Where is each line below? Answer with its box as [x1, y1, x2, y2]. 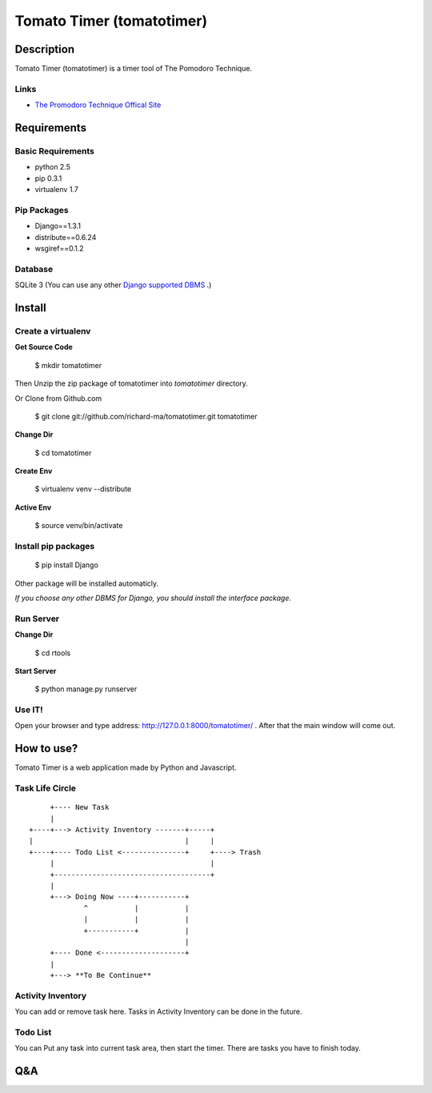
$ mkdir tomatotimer [34, 360, 102, 370]
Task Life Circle [14, 783, 76, 794]
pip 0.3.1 [34, 173, 62, 183]
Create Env [14, 466, 53, 476]
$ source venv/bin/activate [34, 521, 123, 530]
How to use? [14, 742, 78, 755]
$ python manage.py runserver [34, 684, 138, 694]
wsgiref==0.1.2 [34, 244, 84, 254]
